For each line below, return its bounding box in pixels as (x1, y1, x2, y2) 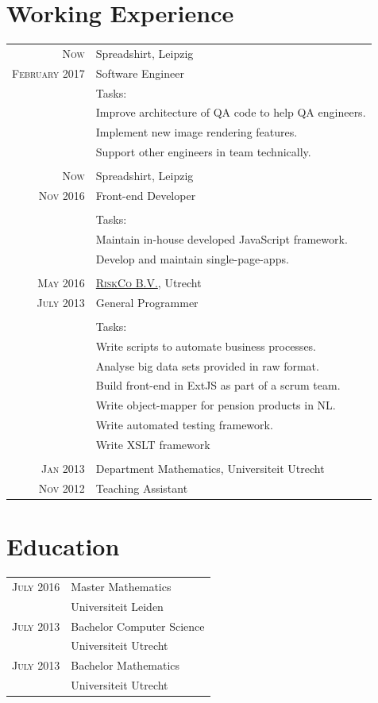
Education (6, 530, 120, 563)
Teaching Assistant (95, 479, 188, 496)
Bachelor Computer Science (71, 617, 205, 634)
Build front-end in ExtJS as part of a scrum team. (95, 377, 341, 394)
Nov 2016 (38, 187, 85, 204)
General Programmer (95, 294, 199, 310)
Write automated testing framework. (95, 417, 273, 433)
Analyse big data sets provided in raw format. (95, 357, 319, 374)
